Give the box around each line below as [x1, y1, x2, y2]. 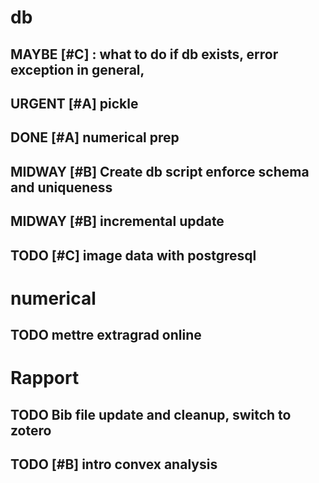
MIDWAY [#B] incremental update [10, 213, 225, 230]
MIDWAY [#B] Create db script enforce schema [10, 163, 310, 180]
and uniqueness [10, 179, 113, 196]
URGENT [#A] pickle [10, 95, 139, 112]
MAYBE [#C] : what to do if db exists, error [10, 46, 279, 63]
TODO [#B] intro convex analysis [10, 456, 218, 473]
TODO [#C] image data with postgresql [10, 247, 257, 264]
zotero [10, 422, 52, 439]
